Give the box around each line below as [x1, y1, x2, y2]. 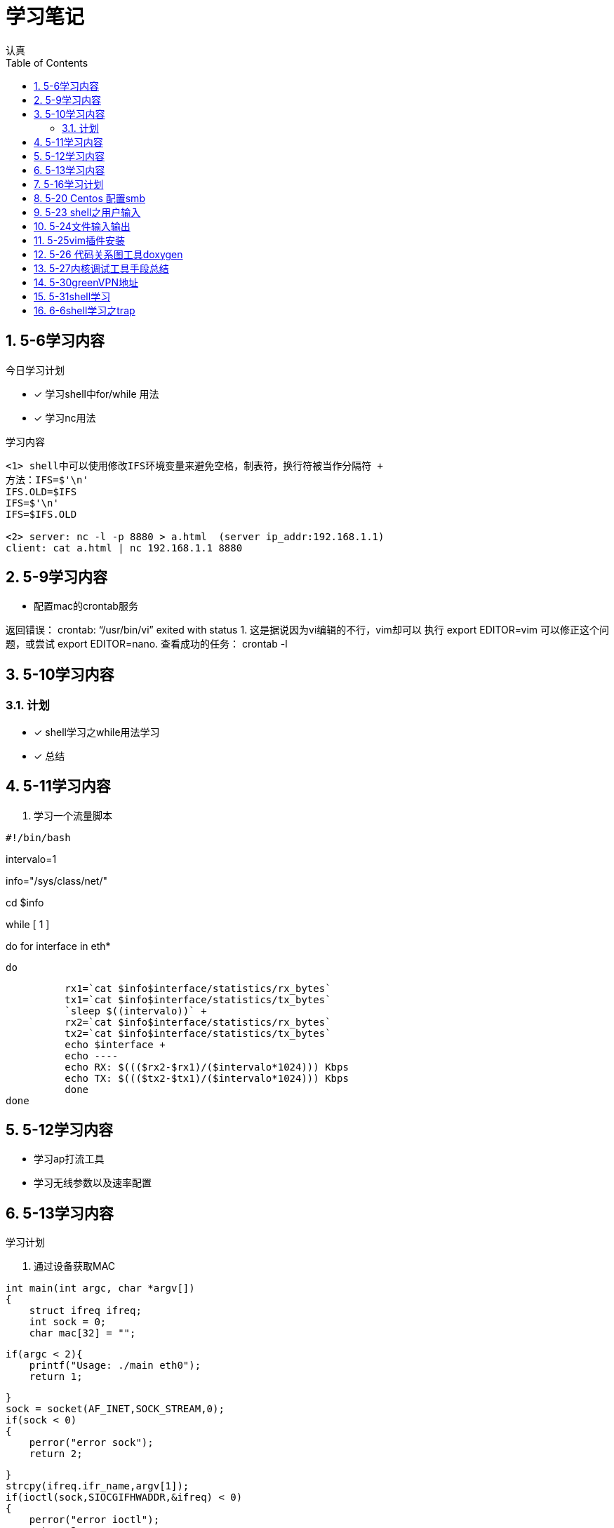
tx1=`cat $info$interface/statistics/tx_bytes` [65, 993, 331, 1005]
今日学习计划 [6, 363, 65, 376]
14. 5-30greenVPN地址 [34, 276, 138, 288]
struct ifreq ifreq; [29, 1305, 142, 1317]
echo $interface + [65, 1038, 166, 1050]
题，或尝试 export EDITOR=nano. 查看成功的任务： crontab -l [6, 638, 288, 650]
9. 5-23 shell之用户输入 [34, 206, 141, 218]
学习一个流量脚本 [34, 809, 112, 822]
